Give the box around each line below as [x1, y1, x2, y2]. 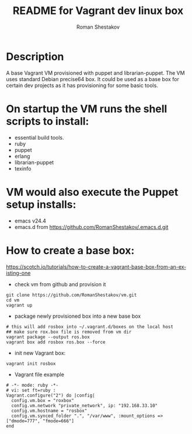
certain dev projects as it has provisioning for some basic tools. [6, 82, 159, 89]
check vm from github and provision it [14, 280, 106, 287]
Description [6, 50, 64, 63]
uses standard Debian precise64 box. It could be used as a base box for [6, 75, 180, 82]
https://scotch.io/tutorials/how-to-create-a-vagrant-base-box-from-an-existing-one [6, 263, 186, 276]
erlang [14, 152, 30, 159]
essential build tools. [14, 134, 64, 141]
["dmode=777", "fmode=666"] [6, 418, 75, 424]
